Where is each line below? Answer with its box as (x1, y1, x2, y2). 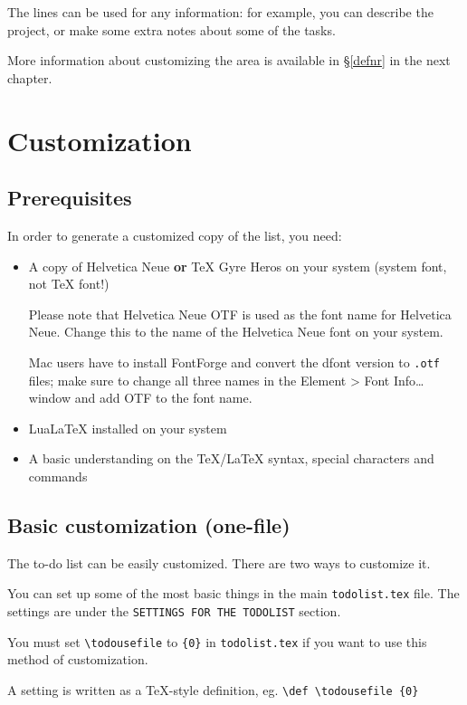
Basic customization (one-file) (7, 510, 291, 538)
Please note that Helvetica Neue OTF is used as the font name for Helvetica (28, 304, 452, 323)
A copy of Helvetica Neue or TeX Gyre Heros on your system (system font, (28, 256, 447, 275)
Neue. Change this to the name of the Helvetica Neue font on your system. (28, 322, 443, 341)
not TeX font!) (28, 274, 110, 293)
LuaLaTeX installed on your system (28, 418, 227, 437)
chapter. (7, 68, 52, 87)
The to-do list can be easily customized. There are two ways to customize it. (7, 553, 431, 572)
